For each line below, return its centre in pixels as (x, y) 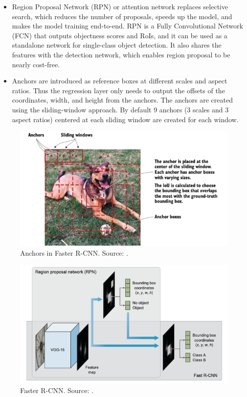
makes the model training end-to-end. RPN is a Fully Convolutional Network (127, 26)
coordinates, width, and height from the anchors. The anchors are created (122, 100)
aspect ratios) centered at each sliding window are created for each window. (125, 119)
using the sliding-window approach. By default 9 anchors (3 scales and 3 (120, 109)
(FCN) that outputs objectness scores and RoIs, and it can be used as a (120, 35)
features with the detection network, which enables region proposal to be (121, 54)
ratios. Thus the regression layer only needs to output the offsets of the (118, 90)
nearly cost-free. (36, 64)
